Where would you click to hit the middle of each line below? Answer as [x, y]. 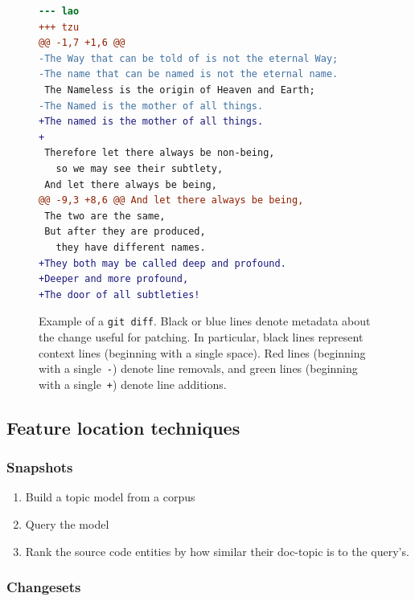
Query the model [67, 524]
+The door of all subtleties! [119, 294]
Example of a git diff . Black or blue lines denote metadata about [205, 321]
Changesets [44, 587]
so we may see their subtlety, [140, 168]
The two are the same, [105, 216]
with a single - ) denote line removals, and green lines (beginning [198, 368]
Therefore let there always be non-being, [160, 153]
